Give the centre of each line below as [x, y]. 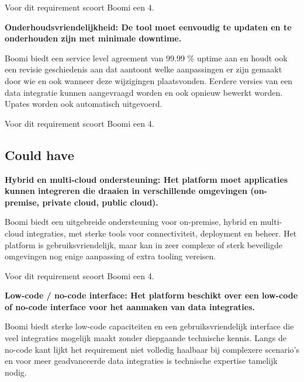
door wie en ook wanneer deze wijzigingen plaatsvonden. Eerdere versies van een [149, 80]
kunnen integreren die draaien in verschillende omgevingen [126, 191]
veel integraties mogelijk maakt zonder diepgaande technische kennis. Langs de [146, 338]
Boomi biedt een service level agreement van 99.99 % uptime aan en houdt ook [146, 58]
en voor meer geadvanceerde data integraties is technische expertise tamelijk [141, 361]
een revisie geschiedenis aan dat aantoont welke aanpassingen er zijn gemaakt [144, 69]
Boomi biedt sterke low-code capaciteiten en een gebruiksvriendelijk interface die [149, 326]
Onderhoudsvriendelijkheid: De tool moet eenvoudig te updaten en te [148, 27]
